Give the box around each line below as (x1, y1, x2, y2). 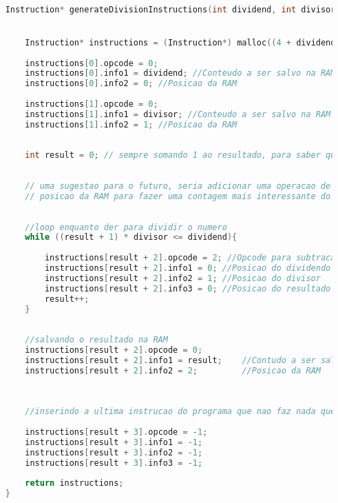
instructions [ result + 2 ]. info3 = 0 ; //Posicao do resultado (44, 283, 331, 294)
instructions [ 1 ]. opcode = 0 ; (25, 99, 158, 110)
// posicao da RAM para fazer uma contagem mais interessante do (25, 191, 331, 201)
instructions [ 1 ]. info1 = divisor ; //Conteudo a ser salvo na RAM (25, 109, 331, 119)
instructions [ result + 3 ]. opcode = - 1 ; (25, 427, 208, 438)
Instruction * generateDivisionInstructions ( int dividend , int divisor (5, 4, 336, 14)
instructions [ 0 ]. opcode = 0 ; (25, 58, 158, 68)
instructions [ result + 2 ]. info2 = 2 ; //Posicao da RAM (25, 365, 321, 376)
